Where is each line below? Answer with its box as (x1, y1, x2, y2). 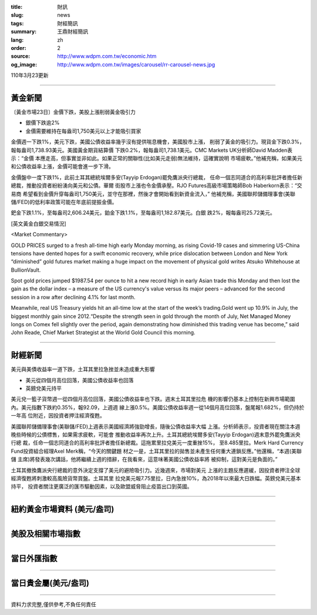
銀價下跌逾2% (25, 119, 60, 126)
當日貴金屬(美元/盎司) (11, 578, 89, 588)
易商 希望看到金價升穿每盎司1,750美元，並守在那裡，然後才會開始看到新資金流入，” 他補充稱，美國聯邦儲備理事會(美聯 (11, 190, 296, 197)
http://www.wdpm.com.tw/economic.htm (57, 53, 157, 60)
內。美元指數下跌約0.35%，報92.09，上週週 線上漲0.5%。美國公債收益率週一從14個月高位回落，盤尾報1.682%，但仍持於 (11, 403, 305, 411)
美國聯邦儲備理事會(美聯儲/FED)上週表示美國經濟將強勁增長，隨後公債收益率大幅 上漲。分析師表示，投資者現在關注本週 (11, 423, 301, 430)
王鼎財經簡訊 (57, 28, 88, 35)
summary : (11, 28, 37, 35)
